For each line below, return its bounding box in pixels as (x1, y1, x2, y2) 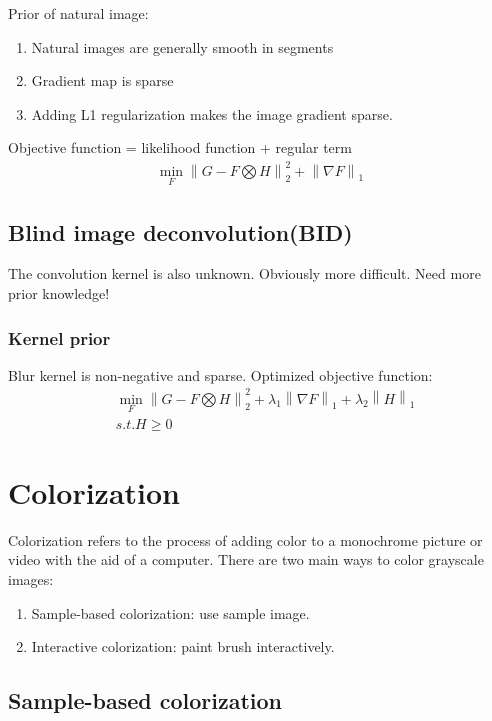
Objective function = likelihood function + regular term (8, 137, 352, 158)
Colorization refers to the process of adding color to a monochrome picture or (8, 529, 483, 550)
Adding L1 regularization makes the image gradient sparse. (31, 103, 393, 124)
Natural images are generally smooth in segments (31, 36, 334, 57)
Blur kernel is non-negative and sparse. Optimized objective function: (8, 364, 433, 385)
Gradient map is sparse (31, 70, 174, 91)
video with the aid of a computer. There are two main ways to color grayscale (8, 549, 484, 570)
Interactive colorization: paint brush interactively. (31, 636, 335, 657)
